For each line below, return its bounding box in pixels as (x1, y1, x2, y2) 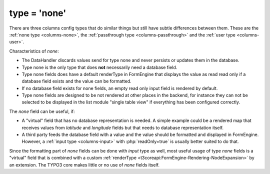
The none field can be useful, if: (9, 108, 75, 114)
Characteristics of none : (9, 48, 59, 54)
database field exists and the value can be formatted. (21, 78, 132, 84)
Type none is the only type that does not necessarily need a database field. (21, 64, 177, 70)
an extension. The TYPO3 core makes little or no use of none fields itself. (9, 161, 160, 167)
